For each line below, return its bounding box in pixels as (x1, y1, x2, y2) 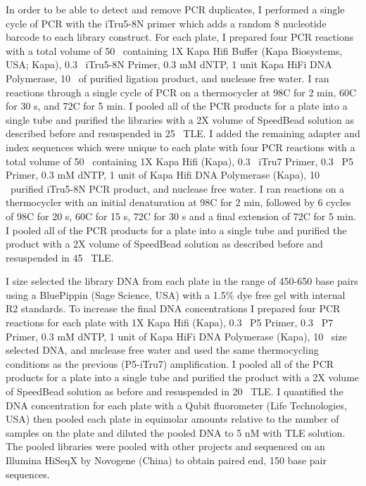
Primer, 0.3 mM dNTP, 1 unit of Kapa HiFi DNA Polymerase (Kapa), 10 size (6, 328, 347, 343)
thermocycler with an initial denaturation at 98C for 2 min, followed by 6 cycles (6, 195, 351, 210)
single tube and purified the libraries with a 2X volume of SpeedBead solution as (6, 112, 354, 127)
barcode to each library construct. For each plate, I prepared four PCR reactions (6, 30, 354, 44)
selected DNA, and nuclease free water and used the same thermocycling (6, 343, 319, 357)
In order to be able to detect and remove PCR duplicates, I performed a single (6, 2, 345, 16)
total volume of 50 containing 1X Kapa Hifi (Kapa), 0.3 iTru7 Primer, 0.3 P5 (6, 153, 354, 168)
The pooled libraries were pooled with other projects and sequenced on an (6, 439, 325, 454)
